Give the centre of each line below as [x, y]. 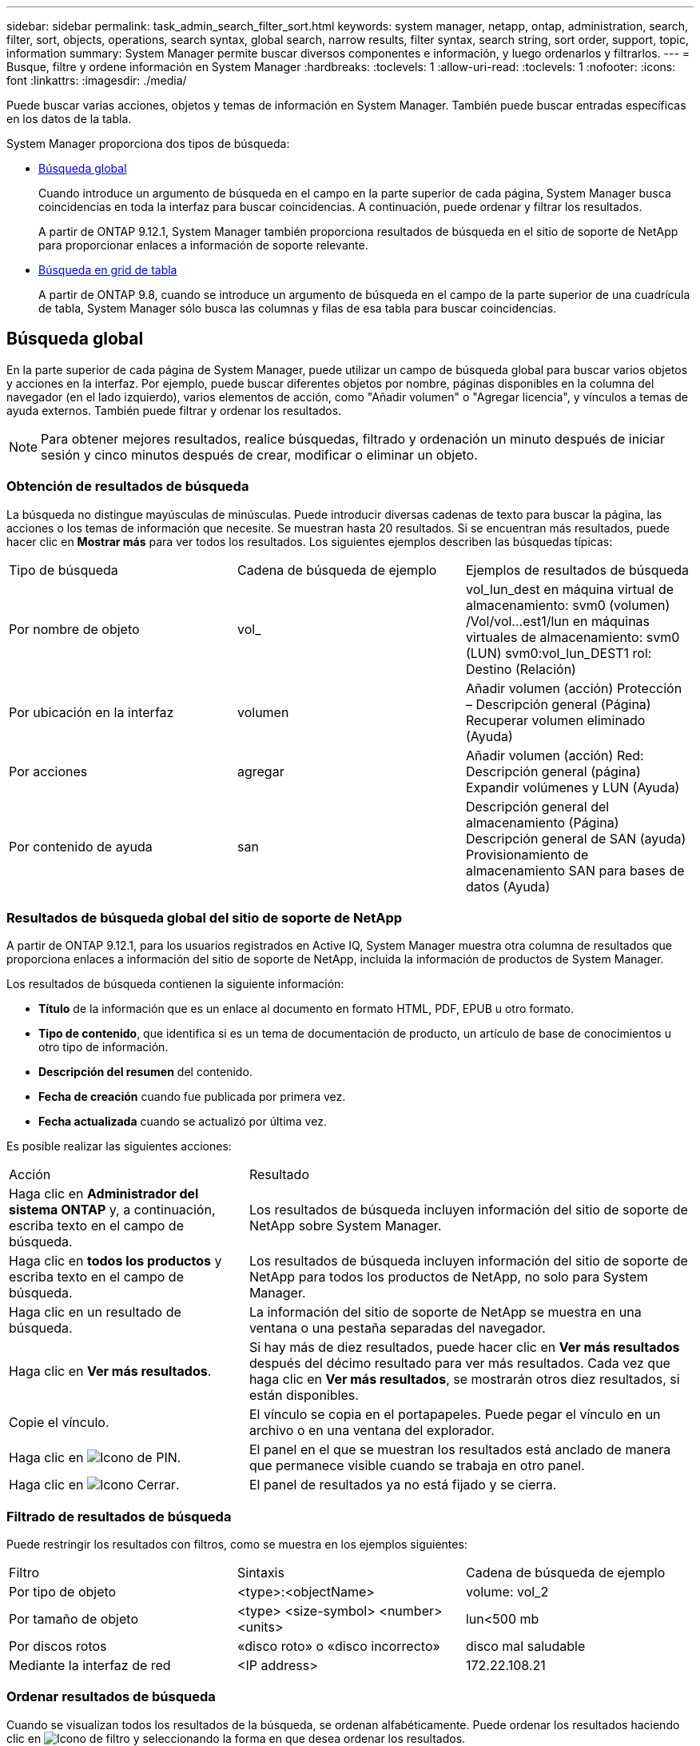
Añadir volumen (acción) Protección [574, 688]
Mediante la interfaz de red [90, 1666]
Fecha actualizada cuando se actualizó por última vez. [183, 1122]
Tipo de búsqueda [64, 570]
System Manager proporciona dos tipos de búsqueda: [148, 144]
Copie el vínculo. [59, 1423]
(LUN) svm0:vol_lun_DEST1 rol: [559, 653]
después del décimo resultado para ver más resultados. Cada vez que [459, 1363]
